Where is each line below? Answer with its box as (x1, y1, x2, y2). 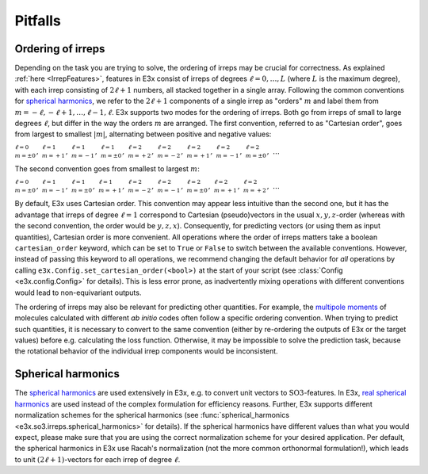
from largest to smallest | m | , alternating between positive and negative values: (14, 129, 272, 139)
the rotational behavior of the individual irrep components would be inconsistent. (14, 346, 278, 356)
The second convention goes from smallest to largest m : (14, 164, 200, 174)
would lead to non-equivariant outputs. (14, 288, 142, 297)
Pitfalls (14, 12, 61, 29)
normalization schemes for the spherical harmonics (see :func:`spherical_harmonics (14, 411, 289, 420)
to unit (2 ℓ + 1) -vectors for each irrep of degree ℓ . (14, 454, 181, 464)
